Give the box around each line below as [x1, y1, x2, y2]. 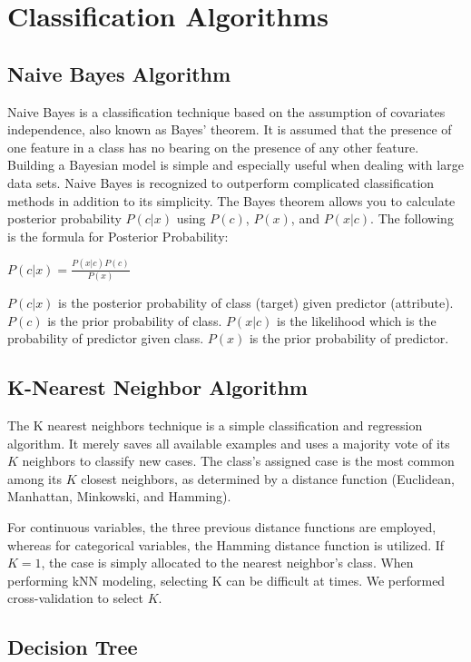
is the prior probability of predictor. [249, 329, 449, 348]
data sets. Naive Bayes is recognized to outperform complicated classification [7, 173, 435, 192]
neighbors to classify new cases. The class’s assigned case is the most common [22, 451, 455, 470]
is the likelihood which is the [277, 311, 437, 330]
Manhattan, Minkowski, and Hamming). [7, 487, 231, 506]
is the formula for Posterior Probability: [7, 226, 229, 245]
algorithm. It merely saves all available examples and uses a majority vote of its [7, 433, 450, 452]
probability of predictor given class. [7, 329, 204, 348]
